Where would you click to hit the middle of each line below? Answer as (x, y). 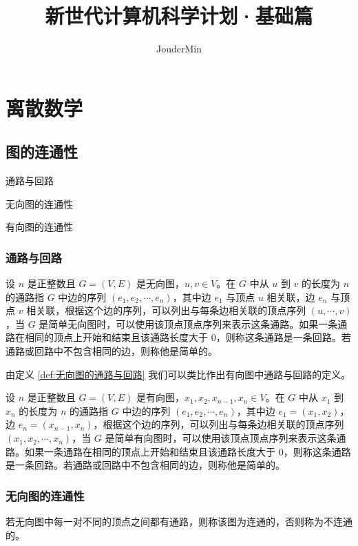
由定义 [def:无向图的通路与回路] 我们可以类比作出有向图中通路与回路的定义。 (178, 374)
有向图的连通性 (39, 227)
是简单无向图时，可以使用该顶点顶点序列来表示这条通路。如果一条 (188, 323)
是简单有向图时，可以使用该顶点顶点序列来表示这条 (221, 438)
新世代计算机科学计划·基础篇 (179, 16)
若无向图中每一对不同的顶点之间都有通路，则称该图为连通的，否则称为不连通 (179, 521)
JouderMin (179, 49)
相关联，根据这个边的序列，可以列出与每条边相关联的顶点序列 (166, 310)
